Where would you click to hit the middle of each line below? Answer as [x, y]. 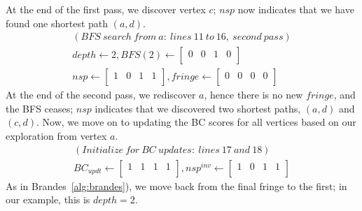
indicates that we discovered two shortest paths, [198, 108]
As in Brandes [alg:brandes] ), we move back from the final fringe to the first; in [176, 185]
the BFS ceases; [40, 108]
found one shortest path [57, 23]
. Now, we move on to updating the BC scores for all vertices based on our [196, 122]
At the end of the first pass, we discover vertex [106, 9]
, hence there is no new [253, 95]
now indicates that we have [296, 9]
